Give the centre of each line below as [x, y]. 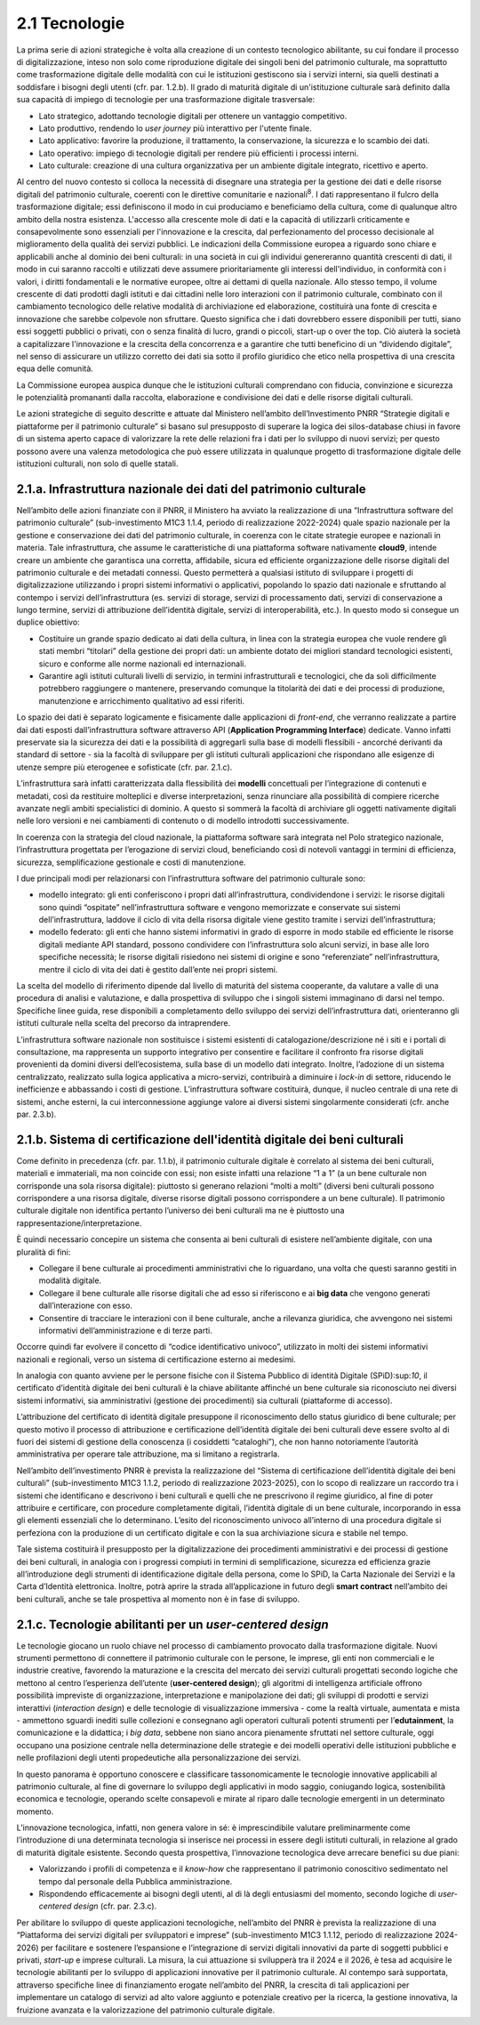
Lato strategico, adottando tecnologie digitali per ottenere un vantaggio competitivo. [193, 116]
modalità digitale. [70, 1280]
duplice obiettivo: [48, 622]
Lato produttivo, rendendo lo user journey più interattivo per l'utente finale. [175, 128]
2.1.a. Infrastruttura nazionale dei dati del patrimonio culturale [191, 489]
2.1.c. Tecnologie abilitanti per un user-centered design [172, 1624]
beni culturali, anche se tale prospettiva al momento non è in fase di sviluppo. [158, 1599]
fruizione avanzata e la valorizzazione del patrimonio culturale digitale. [146, 2010]
